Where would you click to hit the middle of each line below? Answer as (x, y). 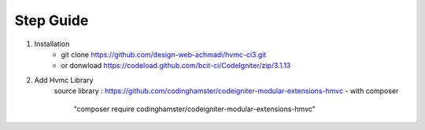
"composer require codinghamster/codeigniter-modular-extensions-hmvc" (195, 109)
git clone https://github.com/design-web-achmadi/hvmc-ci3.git (164, 54)
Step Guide (52, 20)
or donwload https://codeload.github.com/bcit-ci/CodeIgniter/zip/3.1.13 (176, 66)
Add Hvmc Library (64, 80)
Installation (52, 44)
